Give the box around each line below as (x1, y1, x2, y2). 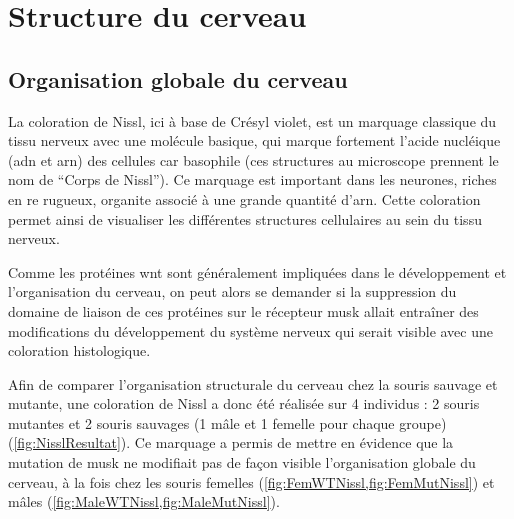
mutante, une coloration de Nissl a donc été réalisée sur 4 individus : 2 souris (8, 393, 480, 414)
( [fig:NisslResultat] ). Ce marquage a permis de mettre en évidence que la (8, 432, 454, 453)
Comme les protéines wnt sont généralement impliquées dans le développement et (8, 261, 507, 282)
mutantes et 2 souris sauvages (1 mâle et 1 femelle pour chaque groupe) (8, 412, 447, 433)
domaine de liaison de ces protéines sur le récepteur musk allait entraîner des (8, 300, 479, 321)
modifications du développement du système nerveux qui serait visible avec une (8, 320, 493, 341)
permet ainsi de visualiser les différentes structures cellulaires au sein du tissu (8, 208, 482, 229)
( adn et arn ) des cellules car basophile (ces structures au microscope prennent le (8, 149, 499, 170)
